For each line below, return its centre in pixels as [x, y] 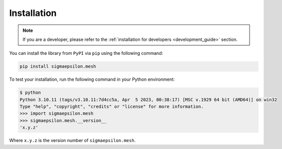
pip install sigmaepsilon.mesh [58, 67]
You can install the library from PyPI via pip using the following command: [86, 53]
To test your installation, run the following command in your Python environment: [92, 79]
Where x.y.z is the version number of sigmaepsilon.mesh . [72, 141]
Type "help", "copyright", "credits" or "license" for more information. [112, 107]
